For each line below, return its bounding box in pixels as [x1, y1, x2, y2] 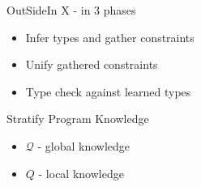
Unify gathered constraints [25, 56, 158, 73]
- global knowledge [37, 137, 130, 154]
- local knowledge [38, 164, 124, 181]
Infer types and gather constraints [25, 28, 195, 45]
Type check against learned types [25, 83, 191, 100]
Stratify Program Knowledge [6, 110, 149, 127]
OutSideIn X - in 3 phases [6, 2, 136, 18]
